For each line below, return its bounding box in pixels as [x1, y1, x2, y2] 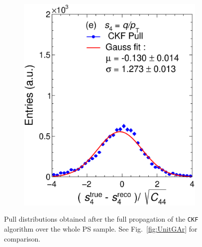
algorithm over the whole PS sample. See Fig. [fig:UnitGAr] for [4, 224, 198, 234]
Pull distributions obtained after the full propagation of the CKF [4, 214, 199, 224]
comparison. [4, 233, 41, 244]
